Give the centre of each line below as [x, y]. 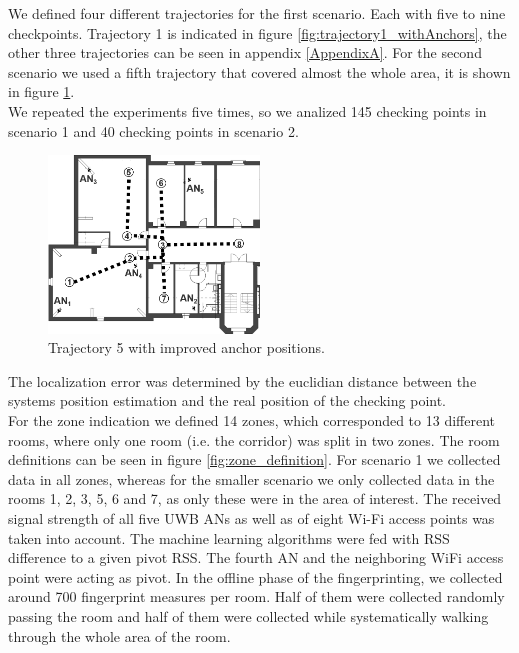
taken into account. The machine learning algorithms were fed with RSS [229, 537]
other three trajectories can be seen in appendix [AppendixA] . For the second [245, 52]
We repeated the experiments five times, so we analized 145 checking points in [247, 110]
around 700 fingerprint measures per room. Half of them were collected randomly [256, 596]
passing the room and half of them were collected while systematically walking [248, 615]
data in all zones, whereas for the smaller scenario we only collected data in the [251, 478]
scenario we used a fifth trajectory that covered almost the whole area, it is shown [259, 71]
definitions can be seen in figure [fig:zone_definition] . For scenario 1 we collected [254, 459]
